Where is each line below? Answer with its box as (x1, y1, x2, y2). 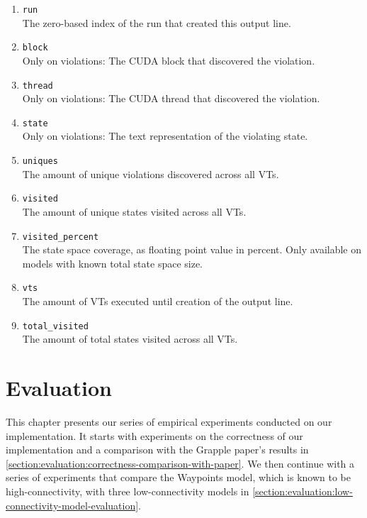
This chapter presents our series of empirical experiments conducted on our (6, 414, 332, 429)
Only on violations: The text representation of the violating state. (22, 128, 308, 143)
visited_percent (22, 231, 99, 242)
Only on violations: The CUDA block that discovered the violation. (22, 53, 315, 67)
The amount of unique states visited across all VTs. (22, 204, 247, 219)
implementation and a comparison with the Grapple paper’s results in (6, 442, 309, 457)
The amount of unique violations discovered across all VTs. (22, 166, 279, 181)
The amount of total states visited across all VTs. (22, 331, 238, 346)
